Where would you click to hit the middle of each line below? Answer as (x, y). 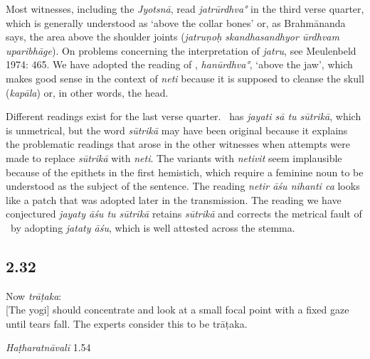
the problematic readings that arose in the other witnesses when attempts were (178, 144)
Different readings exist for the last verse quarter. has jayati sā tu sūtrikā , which (184, 116)
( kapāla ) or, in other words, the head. (87, 92)
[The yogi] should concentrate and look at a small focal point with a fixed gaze (178, 310)
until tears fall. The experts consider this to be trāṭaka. (127, 323)
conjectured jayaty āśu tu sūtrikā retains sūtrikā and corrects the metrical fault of (184, 214)
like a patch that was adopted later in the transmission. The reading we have (174, 199)
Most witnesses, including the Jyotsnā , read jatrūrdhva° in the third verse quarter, (185, 9)
